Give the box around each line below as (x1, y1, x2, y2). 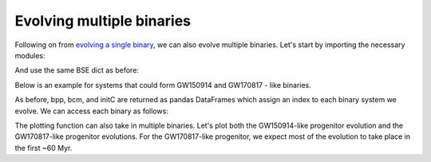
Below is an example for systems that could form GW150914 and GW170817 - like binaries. (14, 80, 311, 89)
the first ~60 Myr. (14, 143, 73, 152)
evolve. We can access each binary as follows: (14, 106, 169, 116)
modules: (14, 50, 45, 60)
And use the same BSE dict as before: (14, 65, 140, 75)
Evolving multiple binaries (14, 12, 192, 30)
